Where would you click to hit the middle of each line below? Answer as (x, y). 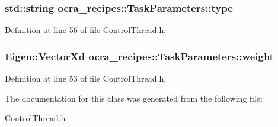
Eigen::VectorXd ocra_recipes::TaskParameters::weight (140, 56)
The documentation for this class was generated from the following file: (134, 98)
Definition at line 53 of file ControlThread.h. (86, 78)
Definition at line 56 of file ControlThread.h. (86, 30)
